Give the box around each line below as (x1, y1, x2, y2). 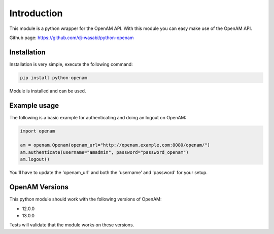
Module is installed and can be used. (9, 88, 86, 94)
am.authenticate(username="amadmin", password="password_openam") (20, 149, 189, 155)
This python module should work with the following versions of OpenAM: (9, 196, 162, 203)
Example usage (9, 101, 59, 110)
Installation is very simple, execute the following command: (9, 61, 133, 67)
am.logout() (20, 156, 50, 162)
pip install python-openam (20, 75, 87, 81)
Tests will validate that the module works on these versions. (9, 222, 134, 228)
